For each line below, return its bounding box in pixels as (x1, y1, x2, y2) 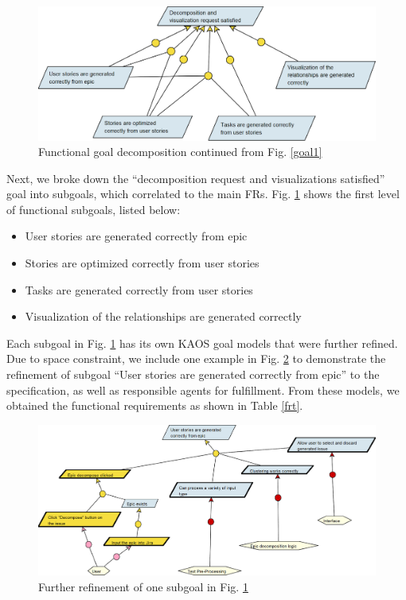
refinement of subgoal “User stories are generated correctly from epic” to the (6, 366, 380, 383)
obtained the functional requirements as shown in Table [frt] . (6, 397, 303, 414)
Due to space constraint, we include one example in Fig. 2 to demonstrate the (6, 350, 386, 367)
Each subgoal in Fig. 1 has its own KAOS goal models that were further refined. (6, 334, 398, 351)
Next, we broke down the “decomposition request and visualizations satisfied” (6, 169, 385, 186)
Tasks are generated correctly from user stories (25, 281, 253, 298)
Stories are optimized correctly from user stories (25, 255, 260, 271)
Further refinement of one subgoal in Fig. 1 (38, 578, 248, 594)
